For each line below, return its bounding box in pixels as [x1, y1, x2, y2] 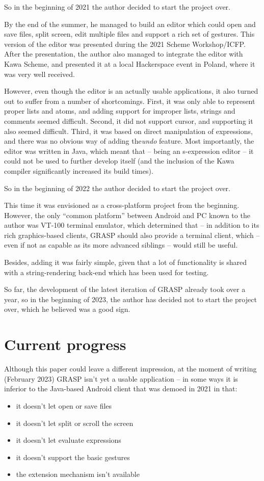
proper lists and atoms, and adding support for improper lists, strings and [4, 105, 235, 116]
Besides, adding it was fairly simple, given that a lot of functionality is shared [4, 257, 247, 268]
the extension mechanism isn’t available [16, 469, 140, 479]
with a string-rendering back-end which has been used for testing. [4, 266, 209, 277]
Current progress [4, 334, 126, 355]
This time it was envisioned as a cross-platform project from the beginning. [4, 200, 240, 210]
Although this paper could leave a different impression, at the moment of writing [4, 363, 257, 374]
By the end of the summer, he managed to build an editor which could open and [4, 18, 256, 29]
